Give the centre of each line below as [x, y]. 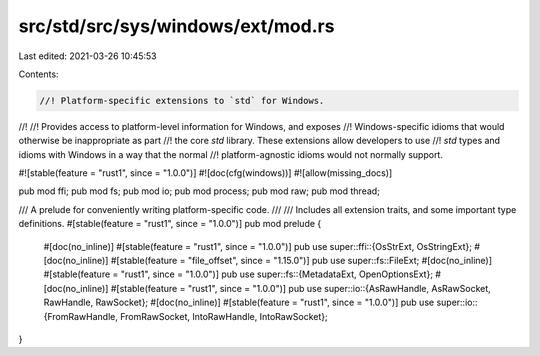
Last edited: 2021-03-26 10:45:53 [87, 56]
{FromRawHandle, [81, 316]
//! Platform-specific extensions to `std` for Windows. [182, 100]
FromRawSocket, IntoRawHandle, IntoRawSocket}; [224, 316]
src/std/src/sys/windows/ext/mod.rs [176, 26]
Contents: [38, 74]
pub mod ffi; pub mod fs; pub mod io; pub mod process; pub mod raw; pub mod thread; [199, 191]
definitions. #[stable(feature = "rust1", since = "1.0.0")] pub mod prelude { [170, 224]
